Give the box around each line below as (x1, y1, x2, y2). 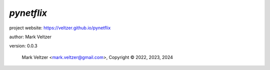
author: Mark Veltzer (9, 34, 52, 40)
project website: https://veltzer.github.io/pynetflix (9, 25, 111, 31)
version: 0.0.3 (9, 43, 37, 49)
